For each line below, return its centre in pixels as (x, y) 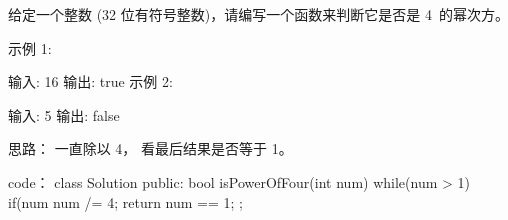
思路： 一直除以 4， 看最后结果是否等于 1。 (150, 148)
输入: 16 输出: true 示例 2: (90, 81)
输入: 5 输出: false (64, 114)
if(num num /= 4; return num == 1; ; (126, 201)
